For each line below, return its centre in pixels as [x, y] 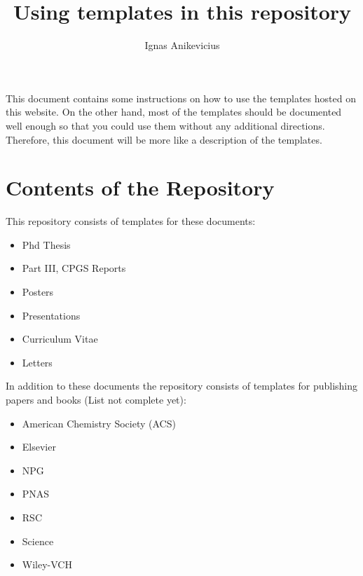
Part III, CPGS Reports [74, 268]
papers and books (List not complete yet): [96, 399]
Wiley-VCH [47, 564]
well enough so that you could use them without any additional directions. [165, 125]
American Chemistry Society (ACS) [99, 423]
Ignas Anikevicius [182, 45]
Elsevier [39, 447]
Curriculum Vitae [60, 339]
